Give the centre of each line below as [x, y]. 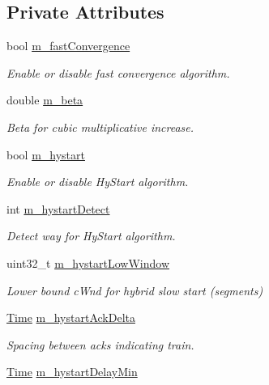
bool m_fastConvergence [68, 46]
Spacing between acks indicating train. [100, 344]
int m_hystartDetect [58, 208]
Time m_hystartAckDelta [71, 317]
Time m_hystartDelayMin [72, 372]
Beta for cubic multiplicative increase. [100, 127]
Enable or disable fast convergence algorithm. [118, 72]
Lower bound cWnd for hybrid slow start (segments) [135, 290]
